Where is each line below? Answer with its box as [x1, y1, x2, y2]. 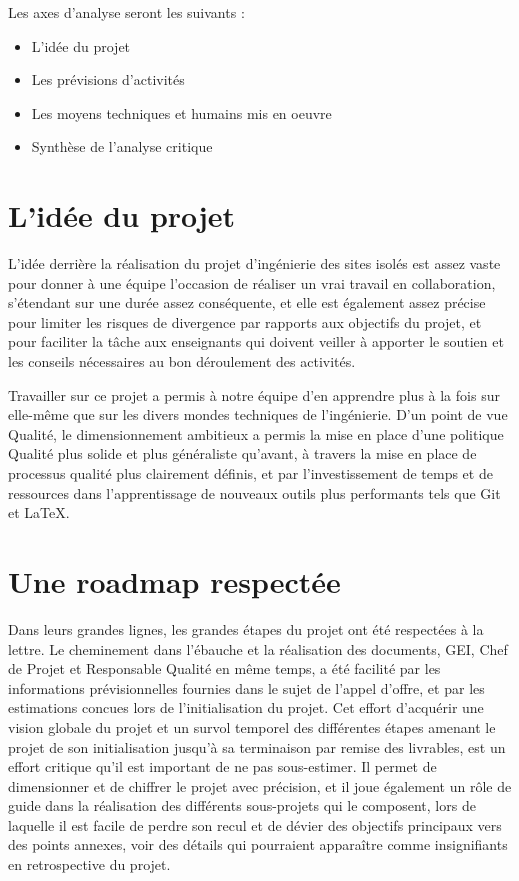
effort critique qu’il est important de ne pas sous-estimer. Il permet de [8, 756, 437, 777]
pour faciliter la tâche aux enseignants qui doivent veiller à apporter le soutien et [8, 331, 504, 352]
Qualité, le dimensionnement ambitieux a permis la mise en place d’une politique [8, 423, 504, 444]
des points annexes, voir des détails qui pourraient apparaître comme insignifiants [8, 834, 508, 855]
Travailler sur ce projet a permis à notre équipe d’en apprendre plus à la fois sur [8, 384, 500, 405]
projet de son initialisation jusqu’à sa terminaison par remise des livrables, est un [8, 736, 506, 757]
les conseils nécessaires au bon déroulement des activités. [8, 351, 356, 372]
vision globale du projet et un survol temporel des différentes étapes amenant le [8, 716, 496, 737]
